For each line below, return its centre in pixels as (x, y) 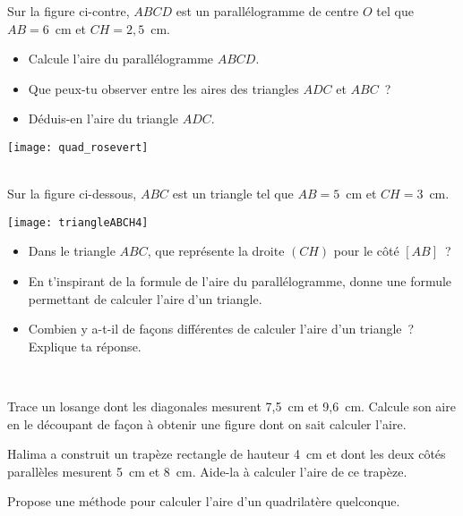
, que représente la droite (216, 251)
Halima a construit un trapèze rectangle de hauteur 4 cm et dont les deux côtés (227, 454)
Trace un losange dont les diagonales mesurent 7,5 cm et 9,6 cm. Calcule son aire (231, 406)
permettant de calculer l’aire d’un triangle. (145, 298)
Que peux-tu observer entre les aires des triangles (163, 88)
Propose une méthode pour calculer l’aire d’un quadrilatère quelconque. (204, 501)
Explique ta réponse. (85, 346)
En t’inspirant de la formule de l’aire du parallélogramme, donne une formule (240, 281)
